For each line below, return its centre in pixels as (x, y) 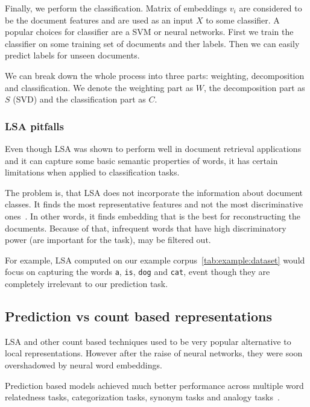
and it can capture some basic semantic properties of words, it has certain (141, 160)
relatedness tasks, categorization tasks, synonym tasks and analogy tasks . (142, 397)
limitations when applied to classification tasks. (92, 172)
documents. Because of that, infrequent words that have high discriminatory (146, 228)
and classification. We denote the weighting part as (99, 87)
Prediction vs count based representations (138, 316)
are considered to (270, 8)
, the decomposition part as (255, 87)
